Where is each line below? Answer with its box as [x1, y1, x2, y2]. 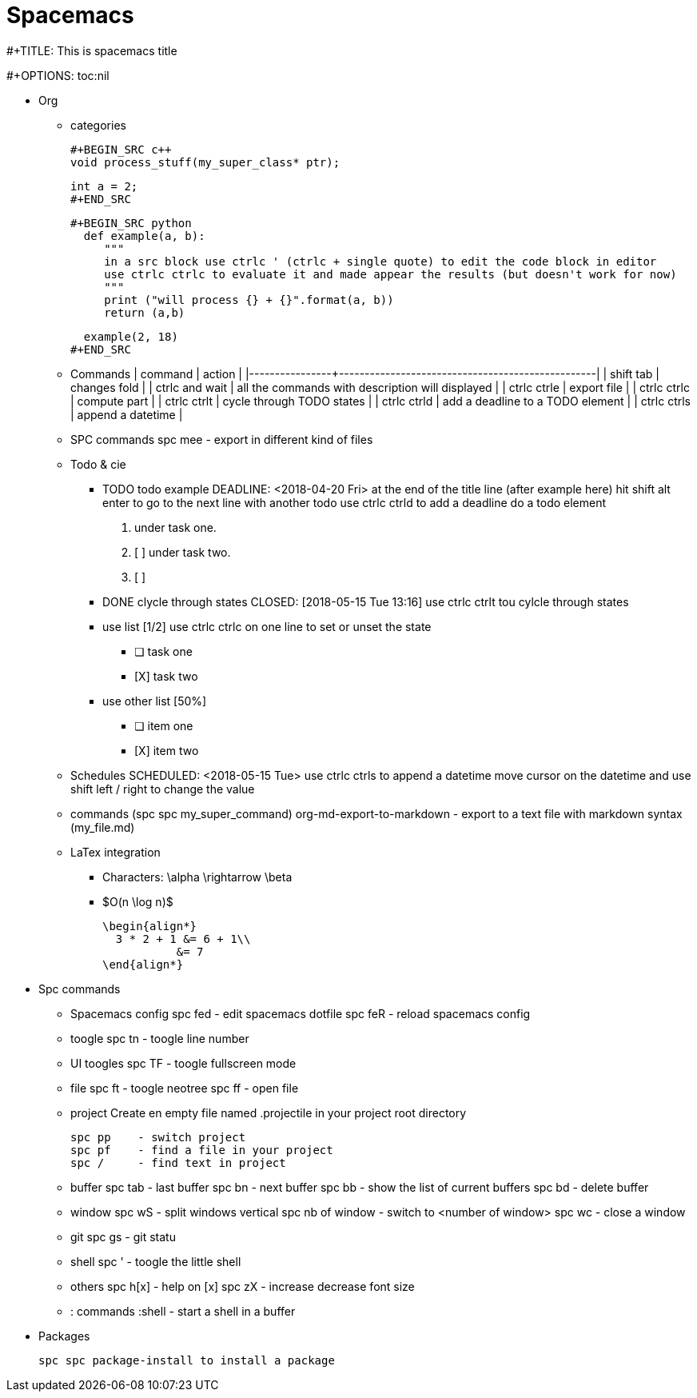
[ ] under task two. [134, 545, 231, 559]
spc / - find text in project [70, 1156, 286, 1169]
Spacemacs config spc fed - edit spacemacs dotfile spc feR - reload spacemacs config [70, 1006, 531, 1021]
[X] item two [134, 743, 199, 757]
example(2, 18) [83, 330, 178, 343]
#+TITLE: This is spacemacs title [6, 43, 177, 58]
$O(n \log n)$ [102, 894, 173, 909]
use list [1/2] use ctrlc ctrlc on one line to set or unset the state [102, 619, 432, 633]
